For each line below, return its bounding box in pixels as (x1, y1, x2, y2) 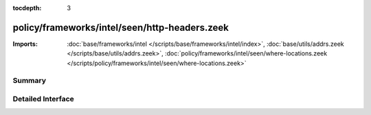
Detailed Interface (12, 94, 75, 104)
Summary (12, 76, 47, 86)
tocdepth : (12, 4, 42, 12)
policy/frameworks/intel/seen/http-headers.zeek (12, 21, 229, 34)
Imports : (12, 40, 38, 48)
